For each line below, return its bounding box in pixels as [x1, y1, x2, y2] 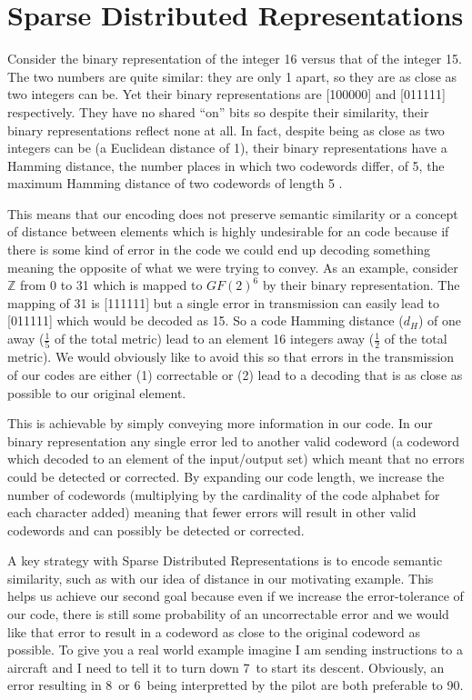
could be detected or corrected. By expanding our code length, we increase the [7, 466, 445, 485]
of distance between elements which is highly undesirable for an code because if [7, 222, 449, 241]
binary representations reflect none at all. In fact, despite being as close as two [7, 120, 445, 139]
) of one [417, 311, 461, 330]
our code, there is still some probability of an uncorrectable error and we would [7, 605, 449, 624]
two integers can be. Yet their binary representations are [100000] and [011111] [7, 85, 446, 104]
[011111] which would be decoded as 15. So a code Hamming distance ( [7, 311, 404, 330]
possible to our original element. [7, 383, 186, 402]
